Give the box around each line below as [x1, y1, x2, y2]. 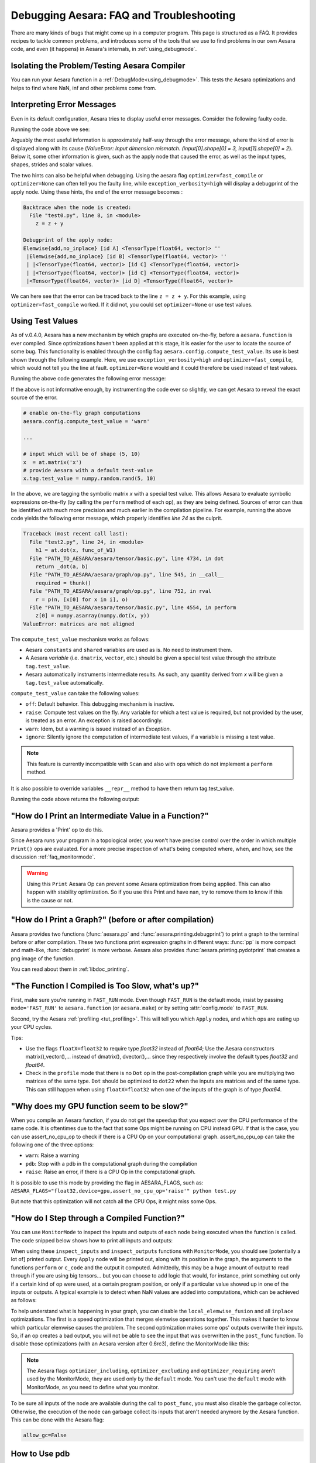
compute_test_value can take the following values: [11, 690, 140, 697]
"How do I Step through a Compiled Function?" [11, 1213, 186, 1223]
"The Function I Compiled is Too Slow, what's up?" [11, 981, 199, 991]
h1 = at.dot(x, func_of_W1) [35, 547, 116, 554]
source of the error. [11, 394, 58, 401]
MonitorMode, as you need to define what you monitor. [26, 1383, 159, 1390]
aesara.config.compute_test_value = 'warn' [23, 418, 150, 424]
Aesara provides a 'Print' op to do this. [11, 826, 104, 833]
